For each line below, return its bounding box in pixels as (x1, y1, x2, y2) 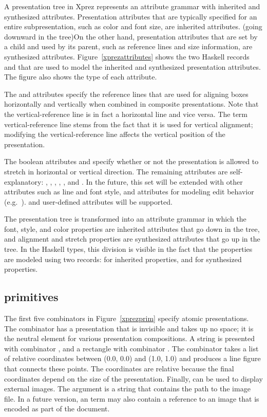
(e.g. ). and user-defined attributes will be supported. (4, 196, 173, 207)
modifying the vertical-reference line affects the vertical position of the (4, 129, 225, 140)
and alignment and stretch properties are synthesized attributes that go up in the (4, 233, 260, 244)
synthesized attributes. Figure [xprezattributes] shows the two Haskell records (4, 51, 250, 62)
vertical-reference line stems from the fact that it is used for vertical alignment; (4, 118, 253, 129)
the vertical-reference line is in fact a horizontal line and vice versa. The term (4, 108, 248, 119)
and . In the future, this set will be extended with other (67, 176, 243, 187)
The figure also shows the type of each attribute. (4, 71, 157, 82)
